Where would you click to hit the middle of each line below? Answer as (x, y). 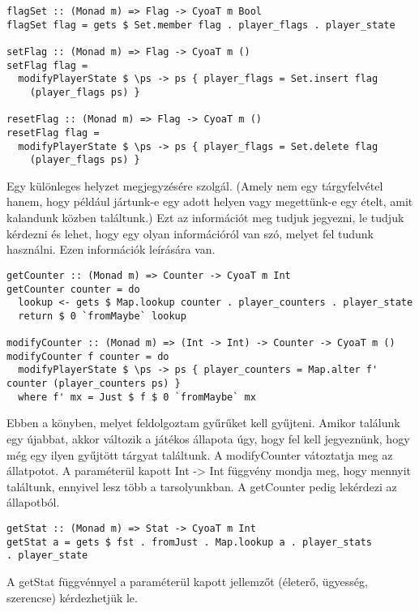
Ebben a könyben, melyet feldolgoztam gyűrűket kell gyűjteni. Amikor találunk (203, 423)
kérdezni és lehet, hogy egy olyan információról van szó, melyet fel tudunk (190, 233)
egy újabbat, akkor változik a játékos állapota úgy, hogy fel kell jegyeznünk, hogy (208, 439)
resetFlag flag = (53, 133)
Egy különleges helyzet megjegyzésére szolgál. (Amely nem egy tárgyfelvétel (195, 185)
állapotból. (33, 502)
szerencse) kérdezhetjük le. (72, 597)
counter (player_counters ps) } (94, 384)
